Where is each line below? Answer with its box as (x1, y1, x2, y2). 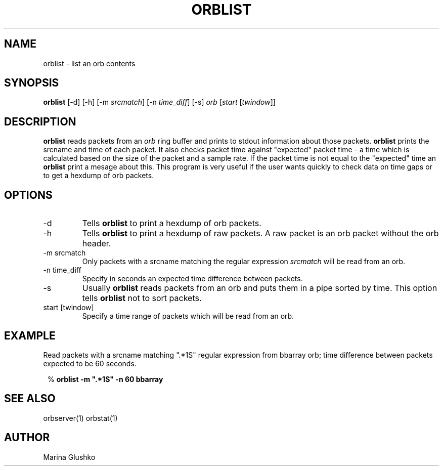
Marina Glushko (43, 452, 96, 461)
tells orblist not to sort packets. (82, 293, 202, 304)
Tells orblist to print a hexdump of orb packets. (82, 218, 261, 229)
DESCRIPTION (4, 115, 76, 128)
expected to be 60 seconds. (43, 359, 137, 368)
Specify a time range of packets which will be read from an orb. (82, 312, 294, 321)
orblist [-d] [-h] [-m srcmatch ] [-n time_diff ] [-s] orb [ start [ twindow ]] (43, 98, 276, 107)
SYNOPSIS (4, 76, 59, 90)
